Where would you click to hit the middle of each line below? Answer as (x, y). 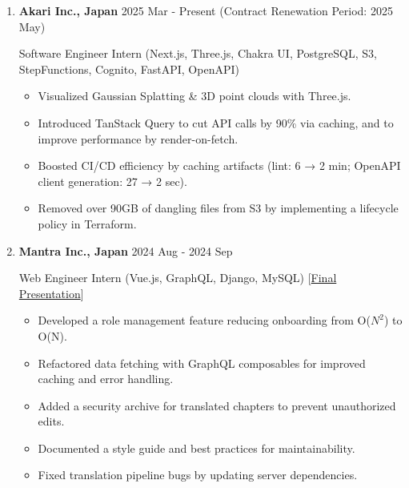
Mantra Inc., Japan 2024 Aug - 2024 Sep (126, 250)
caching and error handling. (106, 379)
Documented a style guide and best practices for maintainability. (196, 448)
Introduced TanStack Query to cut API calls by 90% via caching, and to (216, 122)
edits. (51, 421)
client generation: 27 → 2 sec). (112, 181)
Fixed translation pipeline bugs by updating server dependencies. (198, 475)
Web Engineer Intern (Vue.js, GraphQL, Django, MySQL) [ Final (178, 278)
